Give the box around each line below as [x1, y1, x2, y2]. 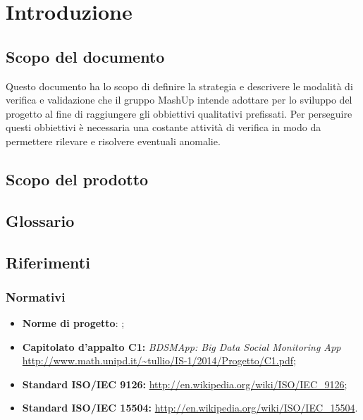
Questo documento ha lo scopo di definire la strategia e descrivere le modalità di [6, 78, 353, 93]
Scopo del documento [6, 45, 165, 67]
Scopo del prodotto [6, 168, 149, 190]
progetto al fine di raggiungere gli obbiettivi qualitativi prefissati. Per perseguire [6, 106, 352, 121]
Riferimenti [6, 251, 90, 273]
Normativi [6, 288, 66, 305]
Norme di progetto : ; [22, 316, 125, 331]
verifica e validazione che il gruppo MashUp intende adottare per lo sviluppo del [6, 92, 352, 107]
